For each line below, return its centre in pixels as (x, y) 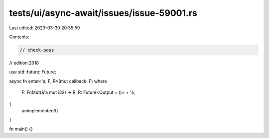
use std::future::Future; (33, 72)
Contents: (19, 37)
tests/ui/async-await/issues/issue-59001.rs (103, 13)
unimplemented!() (40, 110)
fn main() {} (21, 129)
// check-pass (37, 50)
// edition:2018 (24, 63)
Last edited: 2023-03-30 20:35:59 (45, 28)
